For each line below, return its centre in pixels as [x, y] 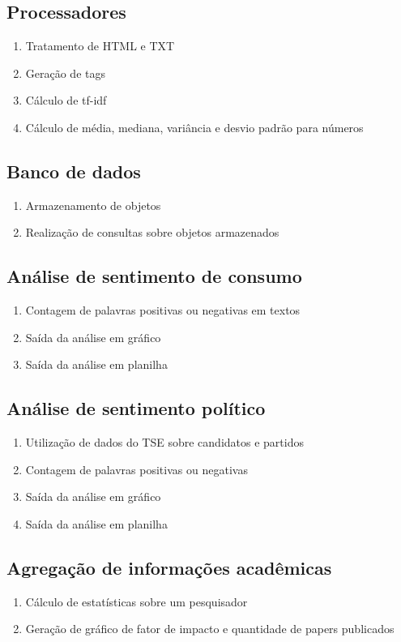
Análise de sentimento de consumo [154, 276]
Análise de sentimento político [136, 408]
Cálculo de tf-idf [66, 100]
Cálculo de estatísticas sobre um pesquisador [137, 601]
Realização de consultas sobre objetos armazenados [152, 232]
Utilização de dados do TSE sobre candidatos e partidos [164, 442]
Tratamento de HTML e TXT [100, 46]
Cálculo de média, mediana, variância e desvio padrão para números [194, 127]
